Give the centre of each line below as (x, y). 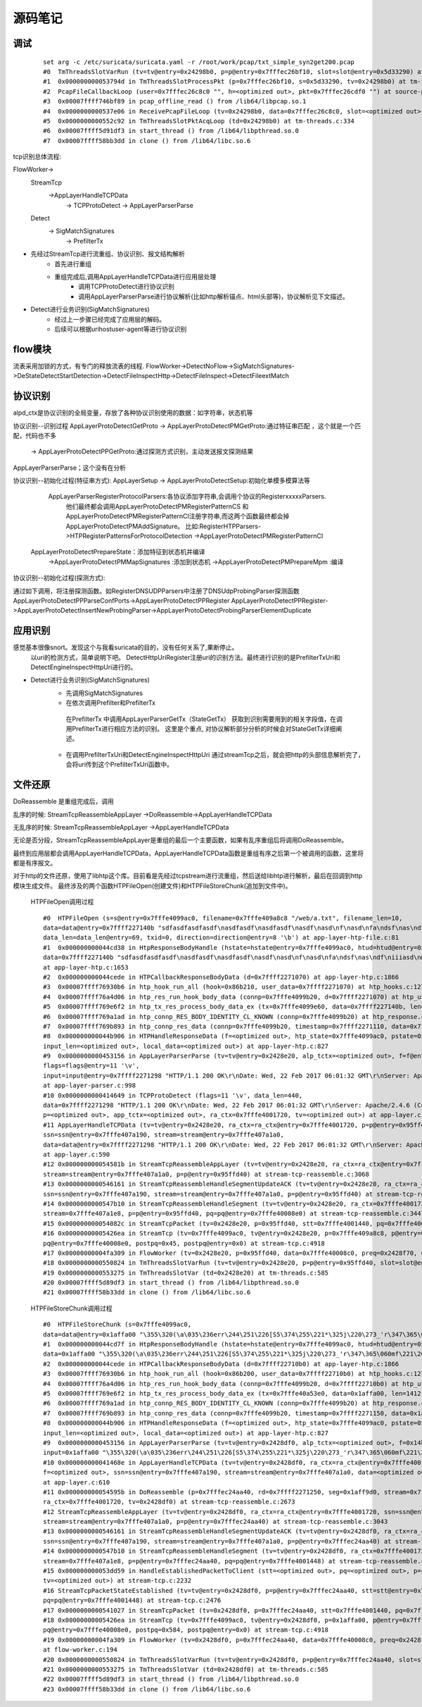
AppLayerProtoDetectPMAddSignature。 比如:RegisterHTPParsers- (164, 526)
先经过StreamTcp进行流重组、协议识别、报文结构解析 (108, 254)
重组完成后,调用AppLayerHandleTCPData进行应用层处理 (135, 276)
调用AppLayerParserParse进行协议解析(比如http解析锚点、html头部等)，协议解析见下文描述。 (214, 296)
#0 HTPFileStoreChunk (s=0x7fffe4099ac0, (117, 1325)
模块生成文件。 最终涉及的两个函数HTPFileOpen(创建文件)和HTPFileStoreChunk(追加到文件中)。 (152, 886)
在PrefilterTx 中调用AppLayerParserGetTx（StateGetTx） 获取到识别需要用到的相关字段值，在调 (204, 719)
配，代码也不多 (34, 435)
